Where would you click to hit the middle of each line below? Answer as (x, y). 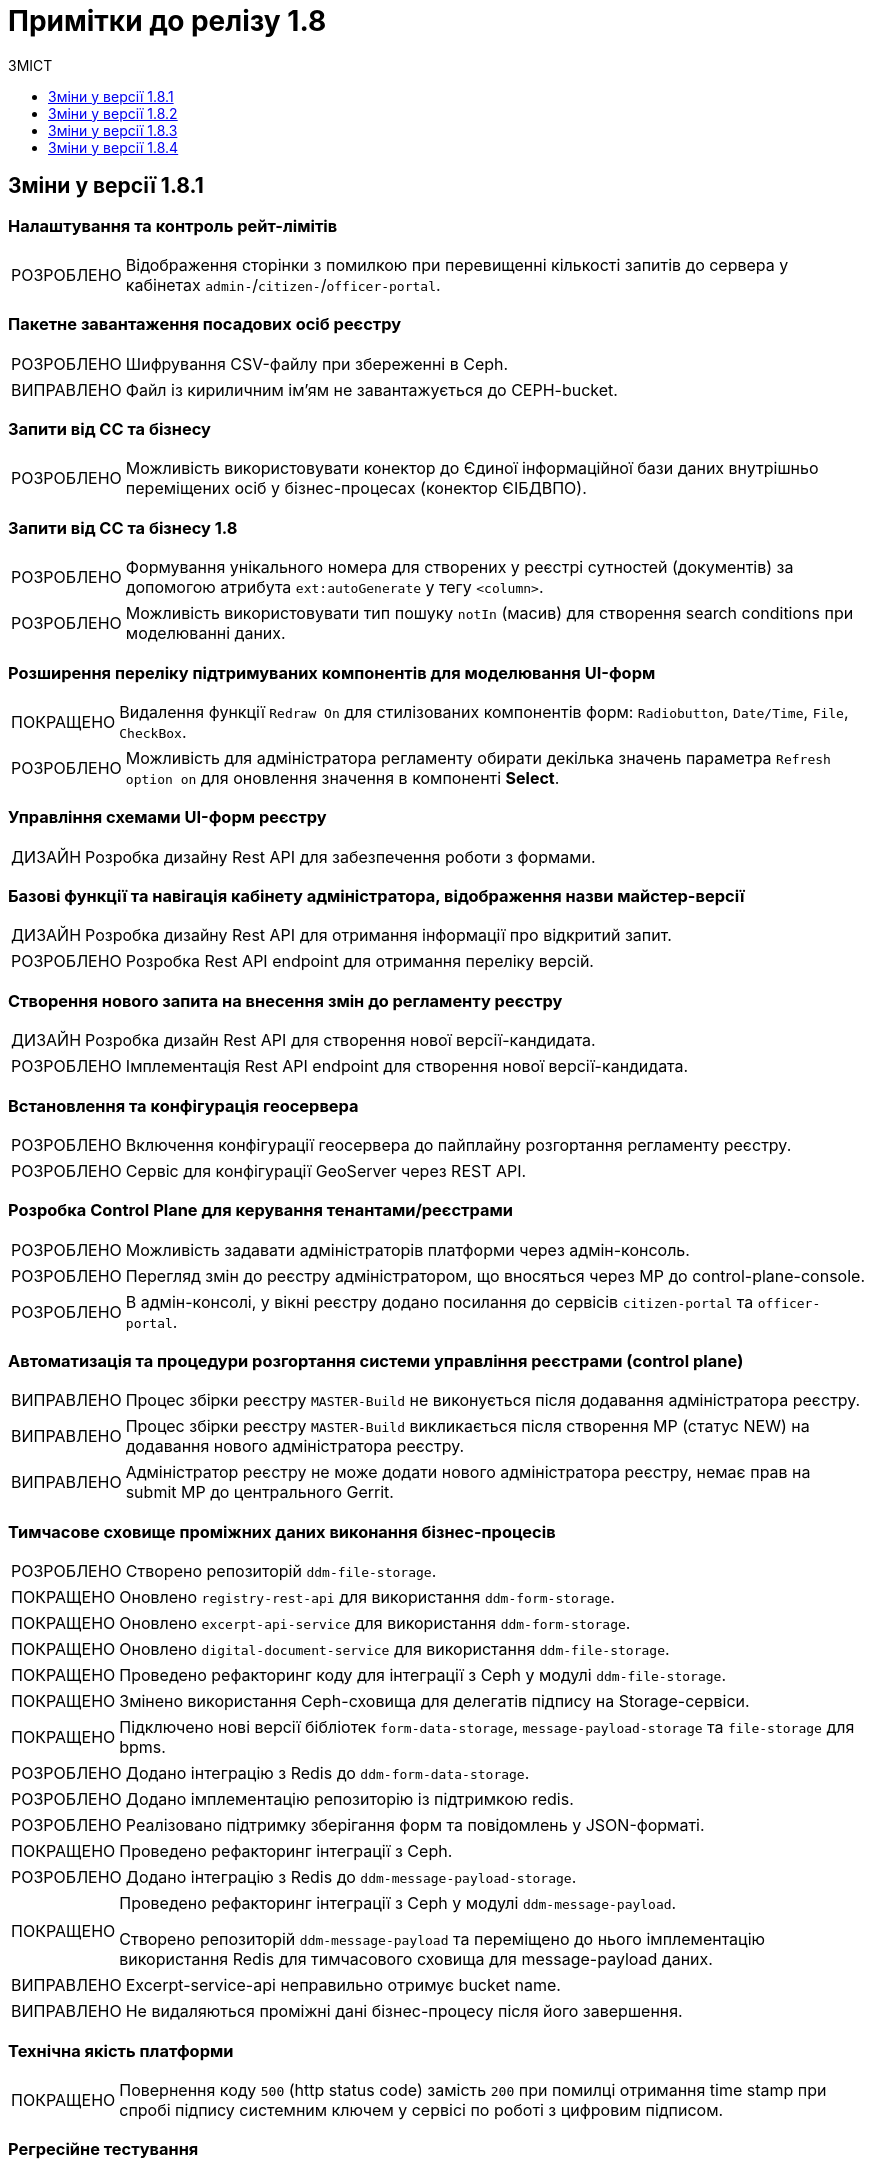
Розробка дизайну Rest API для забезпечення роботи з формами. (340, 856)
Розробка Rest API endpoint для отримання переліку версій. (359, 961)
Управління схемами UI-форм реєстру (167, 817)
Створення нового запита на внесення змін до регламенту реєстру (285, 1000)
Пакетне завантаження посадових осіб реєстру (205, 324)
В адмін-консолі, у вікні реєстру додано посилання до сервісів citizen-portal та (439, 1301)
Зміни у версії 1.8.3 (113, 130)
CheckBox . (153, 731)
